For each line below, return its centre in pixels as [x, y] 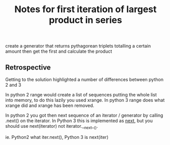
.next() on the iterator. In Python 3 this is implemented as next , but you [79, 121]
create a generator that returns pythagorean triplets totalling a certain [78, 46]
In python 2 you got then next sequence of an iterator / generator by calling [84, 115]
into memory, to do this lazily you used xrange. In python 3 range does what [85, 100]
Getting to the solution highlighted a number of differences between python [84, 79]
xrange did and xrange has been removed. [50, 105]
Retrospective [28, 67]
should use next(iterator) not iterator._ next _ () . [52, 127]
